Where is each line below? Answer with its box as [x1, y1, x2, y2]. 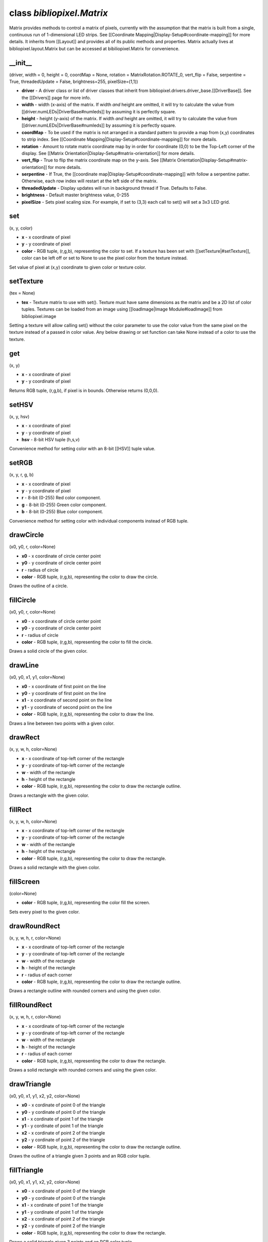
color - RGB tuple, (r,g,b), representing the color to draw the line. [21, 711, 154, 717]
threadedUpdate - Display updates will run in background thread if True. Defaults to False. [21, 185, 207, 191]
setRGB [9, 459, 33, 467]
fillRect [9, 805, 32, 814]
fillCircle [9, 596, 36, 605]
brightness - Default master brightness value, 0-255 [21, 192, 130, 198]
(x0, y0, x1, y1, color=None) [9, 674, 66, 680]
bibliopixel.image [21, 313, 57, 319]
